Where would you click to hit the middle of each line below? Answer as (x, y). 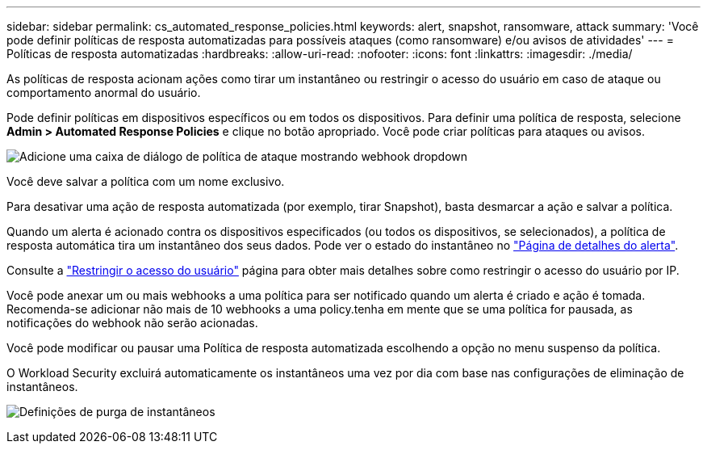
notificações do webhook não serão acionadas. (132, 323)
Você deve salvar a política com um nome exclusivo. (146, 181)
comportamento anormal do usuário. (104, 93)
